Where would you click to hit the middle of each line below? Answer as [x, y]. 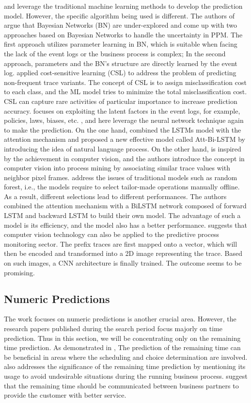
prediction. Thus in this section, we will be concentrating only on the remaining [122, 338]
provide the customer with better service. [65, 395]
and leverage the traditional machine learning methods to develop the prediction [123, 6]
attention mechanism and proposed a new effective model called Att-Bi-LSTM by [125, 139]
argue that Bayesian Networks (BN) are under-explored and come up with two [120, 25]
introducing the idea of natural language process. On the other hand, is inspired [123, 148]
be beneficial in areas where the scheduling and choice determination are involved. [126, 357]
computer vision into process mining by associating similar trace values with [117, 168]
